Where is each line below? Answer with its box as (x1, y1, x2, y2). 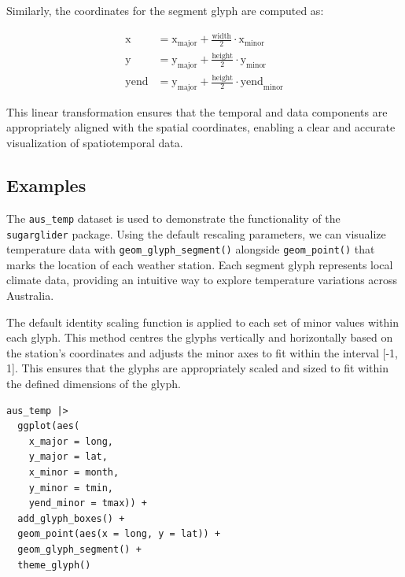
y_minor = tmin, (28, 482, 114, 494)
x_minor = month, (28, 466, 120, 478)
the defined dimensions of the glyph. (6, 375, 181, 391)
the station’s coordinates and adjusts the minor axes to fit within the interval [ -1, (6, 344, 399, 361)
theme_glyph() (17, 559, 91, 571)
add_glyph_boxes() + (17, 512, 125, 524)
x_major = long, (28, 435, 114, 447)
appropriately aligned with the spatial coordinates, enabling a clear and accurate (6, 119, 396, 135)
